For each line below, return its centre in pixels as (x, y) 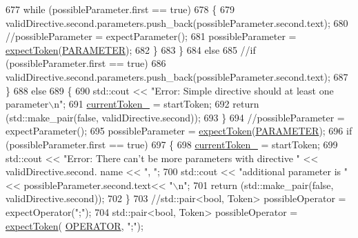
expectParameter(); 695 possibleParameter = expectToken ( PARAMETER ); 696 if (179, 131)
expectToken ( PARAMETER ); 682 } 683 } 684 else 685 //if (131, 49)
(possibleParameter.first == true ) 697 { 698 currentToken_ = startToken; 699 (172, 144)
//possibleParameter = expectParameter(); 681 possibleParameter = (151, 36)
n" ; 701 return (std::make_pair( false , (256, 185)
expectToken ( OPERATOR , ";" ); (74, 225)
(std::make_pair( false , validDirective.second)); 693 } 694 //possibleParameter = (175, 117)
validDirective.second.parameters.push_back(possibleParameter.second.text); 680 (177, 22)
